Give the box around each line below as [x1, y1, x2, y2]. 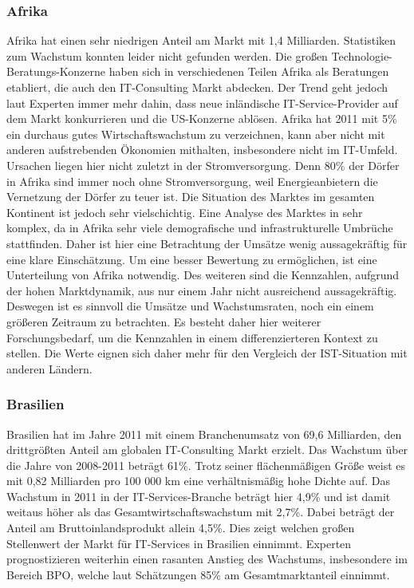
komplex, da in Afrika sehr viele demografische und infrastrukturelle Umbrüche [6, 219, 393, 236]
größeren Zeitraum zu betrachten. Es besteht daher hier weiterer [6, 313, 321, 330]
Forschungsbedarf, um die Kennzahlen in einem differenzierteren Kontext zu [6, 329, 378, 345]
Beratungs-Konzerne [6, 63, 106, 80]
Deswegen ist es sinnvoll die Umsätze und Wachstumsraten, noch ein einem [6, 298, 374, 314]
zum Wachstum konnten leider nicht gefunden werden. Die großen [6, 47, 328, 64]
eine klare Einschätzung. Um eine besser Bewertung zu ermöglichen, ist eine [6, 251, 377, 267]
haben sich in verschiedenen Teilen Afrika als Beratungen [108, 63, 389, 80]
